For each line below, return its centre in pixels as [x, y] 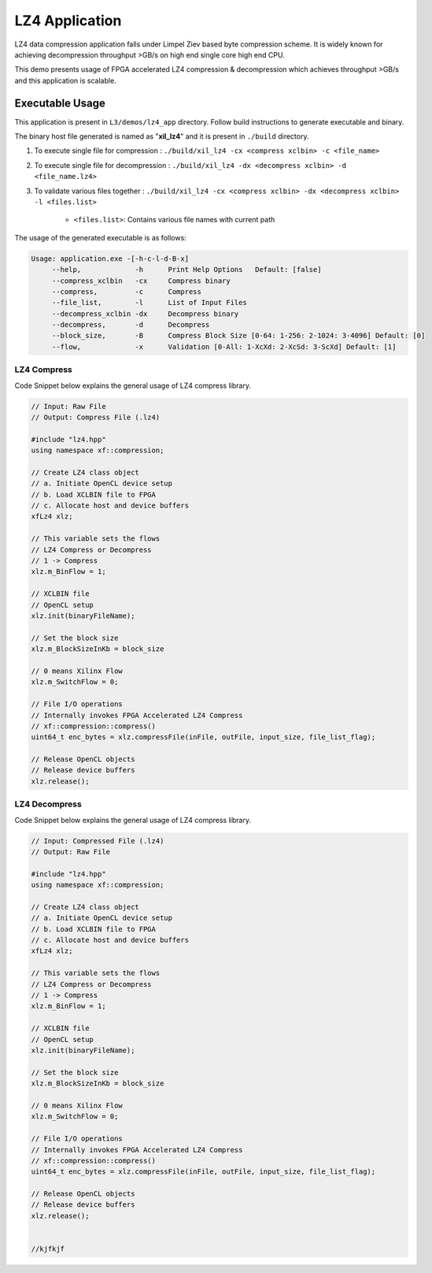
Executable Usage [60, 103]
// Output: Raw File [70, 852]
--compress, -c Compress [127, 291]
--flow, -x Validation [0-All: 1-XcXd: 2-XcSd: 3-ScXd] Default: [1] [224, 346]
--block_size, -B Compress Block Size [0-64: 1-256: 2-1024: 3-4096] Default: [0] [238, 336]
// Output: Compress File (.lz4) [96, 417]
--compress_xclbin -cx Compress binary [141, 281]
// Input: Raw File [68, 406]
